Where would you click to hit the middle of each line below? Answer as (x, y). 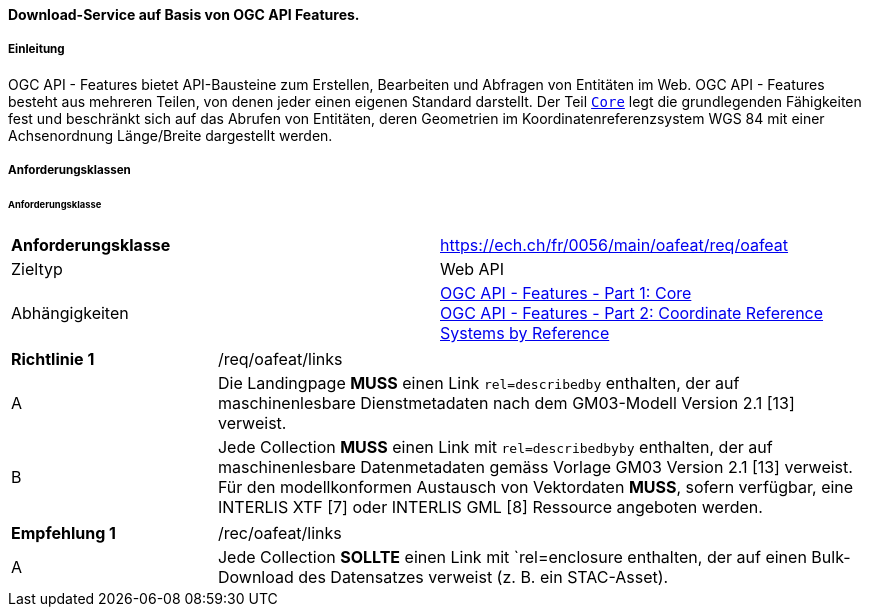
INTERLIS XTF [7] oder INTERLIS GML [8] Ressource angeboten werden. (490, 506)
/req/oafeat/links (280, 358)
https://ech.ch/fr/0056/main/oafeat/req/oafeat (614, 244)
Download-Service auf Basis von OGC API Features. (184, 14)
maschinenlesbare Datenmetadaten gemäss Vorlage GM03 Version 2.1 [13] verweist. (535, 466)
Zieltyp (37, 268)
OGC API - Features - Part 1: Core (566, 292)
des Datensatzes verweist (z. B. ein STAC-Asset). (483, 576)
